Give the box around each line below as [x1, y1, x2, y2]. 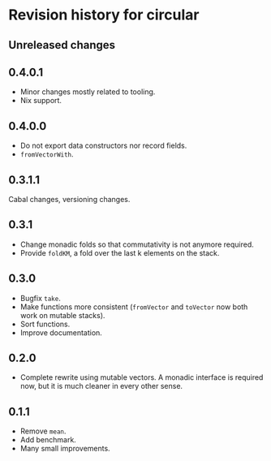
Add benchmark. [19, 435, 77, 445]
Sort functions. [19, 319, 71, 329]
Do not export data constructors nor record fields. [19, 140, 187, 151]
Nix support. [19, 96, 62, 106]
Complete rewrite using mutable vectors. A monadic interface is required [19, 373, 264, 382]
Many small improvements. [19, 444, 111, 454]
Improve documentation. [19, 327, 103, 338]
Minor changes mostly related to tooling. [19, 87, 156, 97]
